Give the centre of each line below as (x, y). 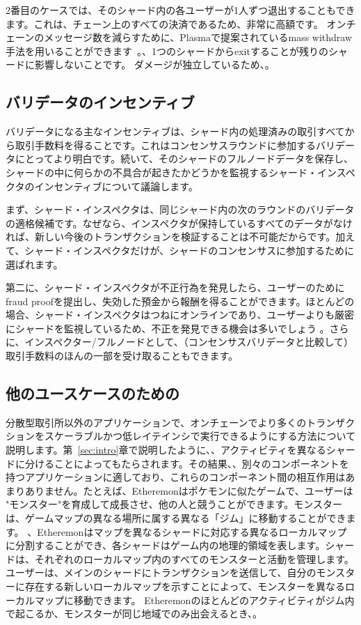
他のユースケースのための (93, 393)
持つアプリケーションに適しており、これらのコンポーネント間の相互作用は (176, 477)
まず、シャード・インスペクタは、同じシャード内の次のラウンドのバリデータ (180, 209)
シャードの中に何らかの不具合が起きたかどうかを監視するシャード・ (161, 172)
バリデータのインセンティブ (100, 102)
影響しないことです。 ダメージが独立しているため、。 (154, 64)
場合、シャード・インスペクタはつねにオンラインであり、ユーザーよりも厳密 (180, 315)
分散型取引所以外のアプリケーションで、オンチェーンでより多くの (156, 422)
